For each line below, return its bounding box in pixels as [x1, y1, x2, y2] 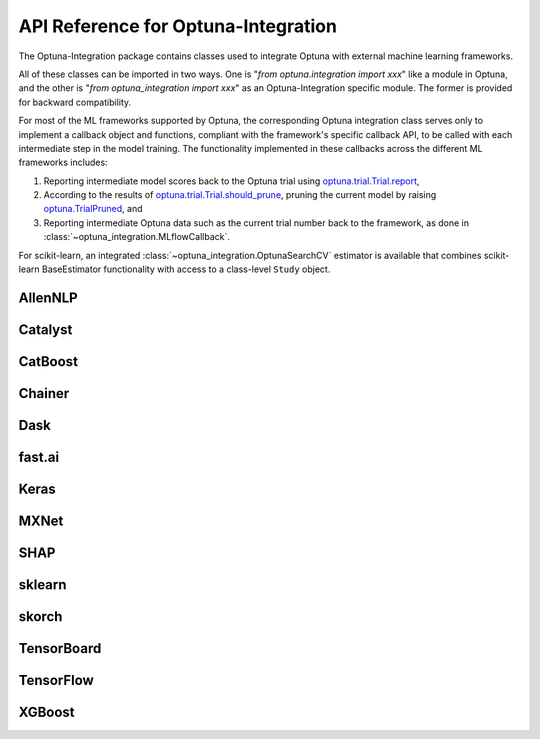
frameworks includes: [18, 156, 109, 169]
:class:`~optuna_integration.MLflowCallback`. [43, 231, 230, 243]
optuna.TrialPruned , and [43, 203, 143, 215]
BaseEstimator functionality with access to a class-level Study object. [41, 263, 331, 275]
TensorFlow [18, 672, 94, 689]
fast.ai [18, 448, 60, 465]
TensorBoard [18, 640, 102, 657]
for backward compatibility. [18, 96, 132, 108]
